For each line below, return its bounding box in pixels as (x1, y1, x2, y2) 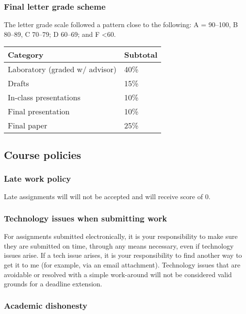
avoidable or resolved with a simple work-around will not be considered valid (4, 269, 232, 279)
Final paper (8, 120, 48, 131)
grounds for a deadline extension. (4, 279, 102, 289)
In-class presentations (8, 92, 81, 103)
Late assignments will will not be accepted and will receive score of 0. (4, 191, 211, 202)
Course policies (4, 147, 82, 162)
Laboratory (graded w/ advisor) (8, 63, 117, 75)
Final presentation (8, 106, 70, 117)
